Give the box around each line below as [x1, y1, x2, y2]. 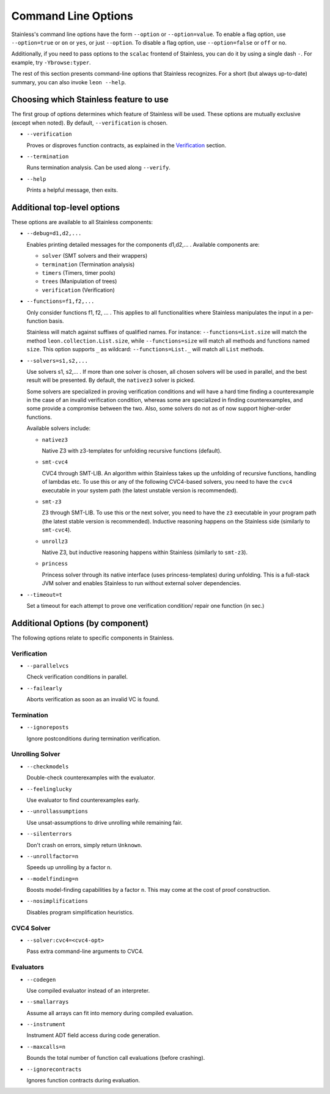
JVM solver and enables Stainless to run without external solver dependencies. [42, 580, 241, 587]
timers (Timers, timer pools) [42, 269, 116, 276]
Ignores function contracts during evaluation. [26, 1077, 141, 1084]
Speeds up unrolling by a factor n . [26, 864, 112, 871]
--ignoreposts [26, 724, 69, 731]
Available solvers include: [26, 425, 91, 432]
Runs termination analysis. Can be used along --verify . [26, 164, 171, 171]
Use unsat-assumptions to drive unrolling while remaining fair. [26, 819, 183, 826]
